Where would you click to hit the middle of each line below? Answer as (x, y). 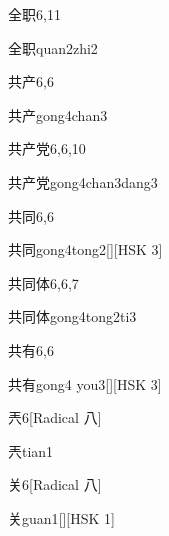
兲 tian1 (31, 450)
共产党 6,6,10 (47, 148)
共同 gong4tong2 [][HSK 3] (85, 249)
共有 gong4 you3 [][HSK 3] (85, 383)
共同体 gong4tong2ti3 (72, 316)
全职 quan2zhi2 (53, 47)
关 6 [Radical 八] (55, 484)
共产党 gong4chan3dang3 (83, 181)
